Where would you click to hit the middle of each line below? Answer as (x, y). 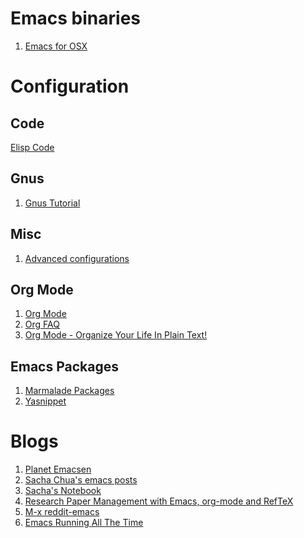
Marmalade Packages (69, 391)
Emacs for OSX (56, 46)
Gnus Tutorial (52, 203)
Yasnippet (45, 401)
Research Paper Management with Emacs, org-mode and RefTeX (159, 501)
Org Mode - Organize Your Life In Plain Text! (116, 335)
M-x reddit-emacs (62, 512)
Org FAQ (42, 324)
